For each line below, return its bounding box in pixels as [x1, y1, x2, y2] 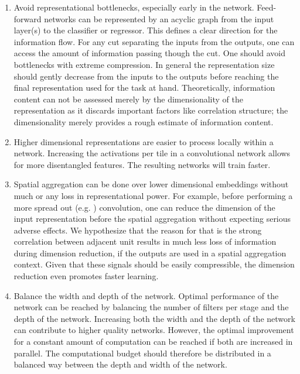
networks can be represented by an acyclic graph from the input [44, 12, 274, 25]
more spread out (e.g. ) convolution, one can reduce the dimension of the [13, 201, 275, 213]
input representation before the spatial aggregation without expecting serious [13, 212, 291, 225]
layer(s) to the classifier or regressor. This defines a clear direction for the [13, 24, 278, 36]
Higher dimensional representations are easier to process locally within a [13, 135, 274, 147]
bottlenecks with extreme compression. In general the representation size [13, 58, 275, 70]
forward [13, 12, 42, 25]
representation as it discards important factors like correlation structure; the [13, 104, 288, 116]
